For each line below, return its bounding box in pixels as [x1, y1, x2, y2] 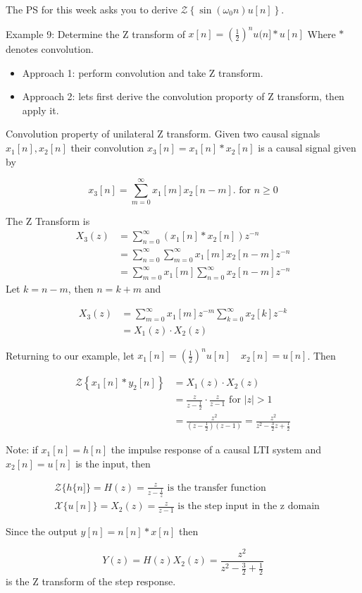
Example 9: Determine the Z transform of [6, 26, 185, 41]
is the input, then [75, 456, 151, 471]
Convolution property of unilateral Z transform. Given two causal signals [6, 126, 320, 141]
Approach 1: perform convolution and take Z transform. [22, 65, 263, 80]
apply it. [22, 102, 59, 117]
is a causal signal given [258, 140, 356, 155]
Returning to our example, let [6, 348, 135, 362]
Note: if [6, 442, 38, 457]
